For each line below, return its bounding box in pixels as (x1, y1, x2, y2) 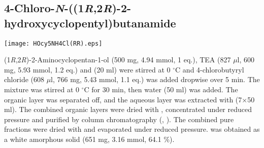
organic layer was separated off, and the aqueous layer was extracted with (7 (4, 94, 242, 104)
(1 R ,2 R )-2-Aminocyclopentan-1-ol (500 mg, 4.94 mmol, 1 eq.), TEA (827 (4, 54, 231, 65)
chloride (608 (4, 74, 44, 85)
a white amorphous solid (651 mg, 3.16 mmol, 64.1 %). (4, 134, 175, 144)
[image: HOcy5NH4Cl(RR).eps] (4, 40, 103, 47)
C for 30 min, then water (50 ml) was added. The (84, 84, 238, 95)
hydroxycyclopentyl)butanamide (4, 15, 176, 30)
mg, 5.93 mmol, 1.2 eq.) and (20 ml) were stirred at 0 (4, 64, 171, 75)
